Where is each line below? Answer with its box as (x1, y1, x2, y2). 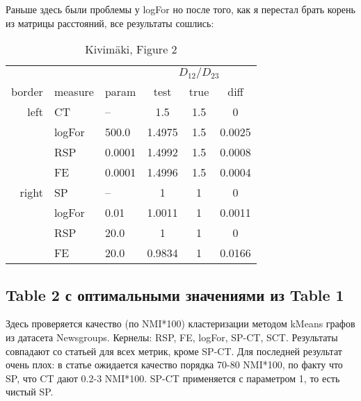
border (11, 83, 43, 100)
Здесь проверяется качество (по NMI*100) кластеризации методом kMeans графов (6, 316, 355, 331)
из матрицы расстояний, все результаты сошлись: (6, 15, 214, 30)
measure (54, 83, 94, 100)
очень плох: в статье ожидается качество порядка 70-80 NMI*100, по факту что (6, 357, 343, 372)
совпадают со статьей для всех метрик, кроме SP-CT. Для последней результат (6, 343, 342, 358)
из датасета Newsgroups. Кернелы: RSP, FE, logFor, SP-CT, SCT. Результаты (6, 329, 338, 344)
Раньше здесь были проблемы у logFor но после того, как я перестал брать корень (6, 2, 355, 16)
